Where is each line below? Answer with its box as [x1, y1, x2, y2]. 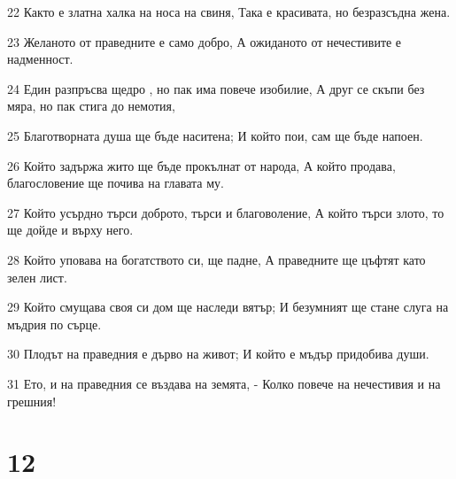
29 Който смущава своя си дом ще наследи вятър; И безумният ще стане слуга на [7, 297, 449, 316]
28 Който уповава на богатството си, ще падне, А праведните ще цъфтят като [7, 250, 426, 268]
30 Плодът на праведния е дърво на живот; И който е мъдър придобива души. [7, 344, 429, 363]
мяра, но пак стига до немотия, [7, 97, 175, 115]
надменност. [7, 50, 73, 68]
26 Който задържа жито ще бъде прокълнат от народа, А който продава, [7, 156, 396, 174]
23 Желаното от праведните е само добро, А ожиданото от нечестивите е [7, 32, 402, 50]
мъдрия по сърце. [7, 314, 102, 333]
